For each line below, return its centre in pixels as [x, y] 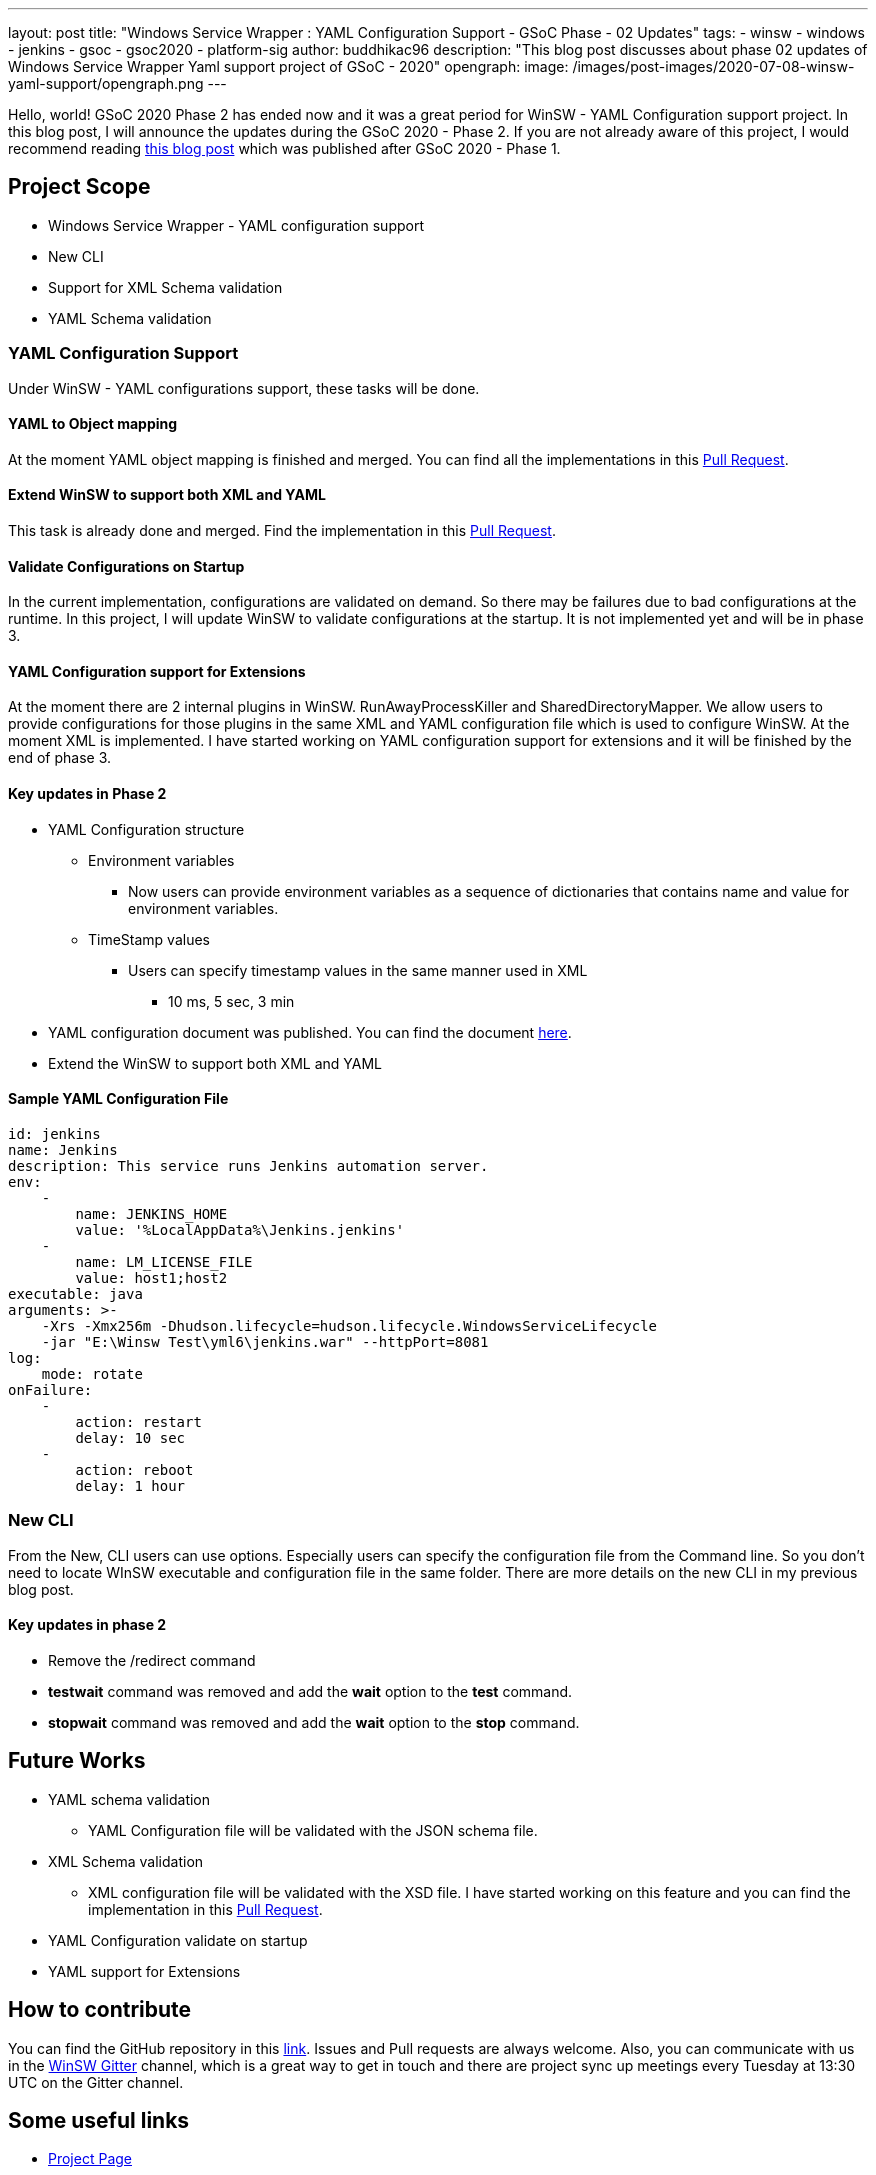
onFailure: [50, 1389]
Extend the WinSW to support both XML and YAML [215, 1063]
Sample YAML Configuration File [118, 1099]
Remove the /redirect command [152, 1660]
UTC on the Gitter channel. [96, 2082]
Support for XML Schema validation [165, 287]
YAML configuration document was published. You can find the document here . [310, 1032]
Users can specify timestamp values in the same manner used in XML [358, 970]
